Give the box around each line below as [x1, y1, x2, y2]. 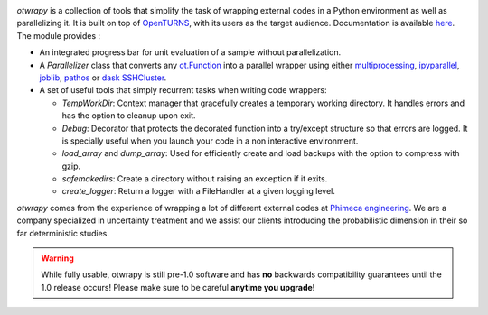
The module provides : [16, 30, 101, 41]
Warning [41, 253, 74, 264]
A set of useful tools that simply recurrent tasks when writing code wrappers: [39, 85, 327, 96]
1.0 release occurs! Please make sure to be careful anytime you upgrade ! [41, 282, 315, 292]
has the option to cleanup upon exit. [61, 110, 196, 121]
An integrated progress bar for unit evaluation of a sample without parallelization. [39, 47, 342, 58]
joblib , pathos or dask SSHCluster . [39, 72, 167, 83]
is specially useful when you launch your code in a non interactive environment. [61, 135, 359, 146]
